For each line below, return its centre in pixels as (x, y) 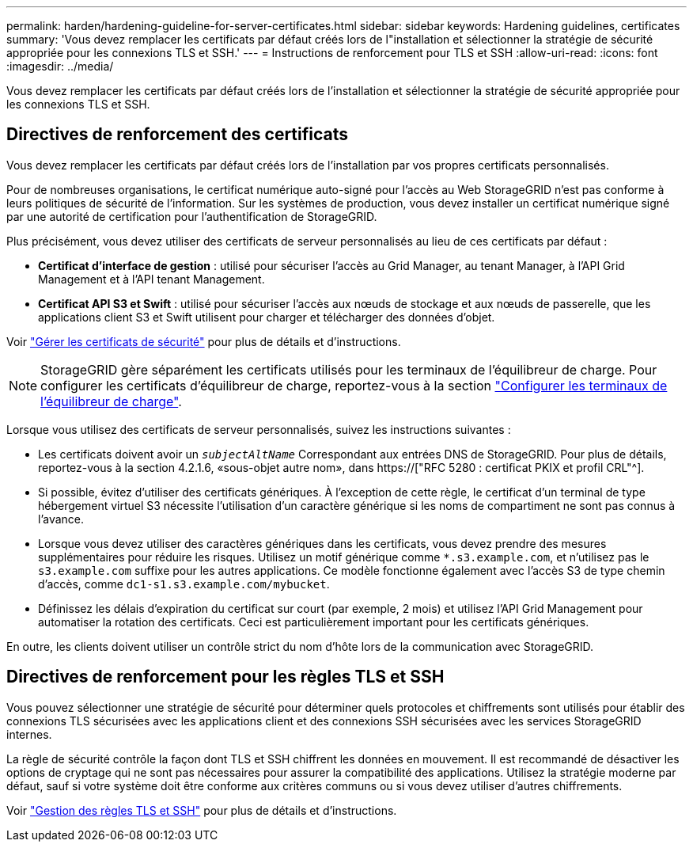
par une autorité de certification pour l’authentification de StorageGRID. (192, 216)
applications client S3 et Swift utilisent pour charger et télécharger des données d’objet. (267, 317)
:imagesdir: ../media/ (60, 66)
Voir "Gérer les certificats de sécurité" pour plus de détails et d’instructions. (204, 341)
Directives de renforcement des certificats (178, 135)
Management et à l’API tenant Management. (151, 279)
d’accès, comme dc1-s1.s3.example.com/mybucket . (184, 584)
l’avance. (61, 519)
